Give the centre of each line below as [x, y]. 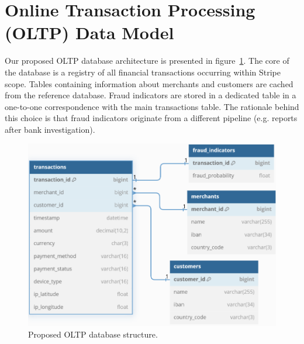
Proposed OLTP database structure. [93, 334]
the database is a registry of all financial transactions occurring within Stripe [143, 72]
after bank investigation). [50, 129]
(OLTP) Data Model [89, 32]
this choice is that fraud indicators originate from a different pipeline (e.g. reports [151, 118]
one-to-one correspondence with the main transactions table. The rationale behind [152, 106]
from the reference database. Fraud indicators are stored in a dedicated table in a [151, 95]
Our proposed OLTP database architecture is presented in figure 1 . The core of [147, 61]
